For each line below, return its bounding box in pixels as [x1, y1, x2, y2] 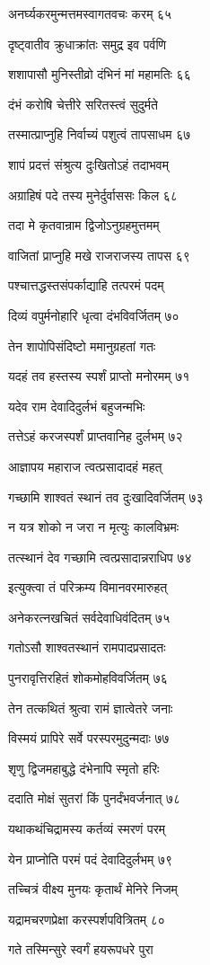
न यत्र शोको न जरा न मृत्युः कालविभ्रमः [8, 518, 179, 536]
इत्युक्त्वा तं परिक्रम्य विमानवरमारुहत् [8, 578, 168, 597]
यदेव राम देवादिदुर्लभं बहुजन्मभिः [8, 396, 145, 415]
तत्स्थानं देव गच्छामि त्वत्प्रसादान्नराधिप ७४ [8, 547, 192, 566]
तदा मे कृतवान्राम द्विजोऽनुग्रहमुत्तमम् [8, 216, 160, 235]
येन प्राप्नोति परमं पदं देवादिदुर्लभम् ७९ [8, 849, 173, 868]
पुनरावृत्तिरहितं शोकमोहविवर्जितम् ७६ [8, 668, 168, 687]
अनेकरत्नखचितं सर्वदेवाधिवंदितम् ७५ [8, 607, 171, 626]
